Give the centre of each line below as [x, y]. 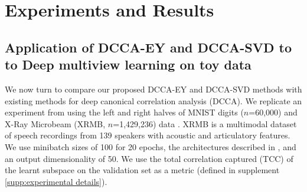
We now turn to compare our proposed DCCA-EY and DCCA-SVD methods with [153, 89]
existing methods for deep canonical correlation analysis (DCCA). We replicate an [153, 100]
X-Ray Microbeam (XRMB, [55, 123]
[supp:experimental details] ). [56, 181]
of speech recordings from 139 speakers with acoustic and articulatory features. [148, 135]
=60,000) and [273, 112]
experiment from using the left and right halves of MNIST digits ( [124, 112]
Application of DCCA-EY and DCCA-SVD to [148, 47]
